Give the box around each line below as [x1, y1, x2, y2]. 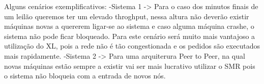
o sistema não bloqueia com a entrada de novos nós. [4, 70, 166, 81]
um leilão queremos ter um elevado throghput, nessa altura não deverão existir [4, 11, 249, 21]
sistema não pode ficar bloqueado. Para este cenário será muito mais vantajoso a [4, 30, 255, 41]
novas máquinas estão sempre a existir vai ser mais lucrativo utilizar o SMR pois [4, 60, 255, 71]
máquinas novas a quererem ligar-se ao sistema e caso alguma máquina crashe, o [4, 21, 254, 31]
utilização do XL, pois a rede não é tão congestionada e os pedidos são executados [4, 40, 260, 51]
